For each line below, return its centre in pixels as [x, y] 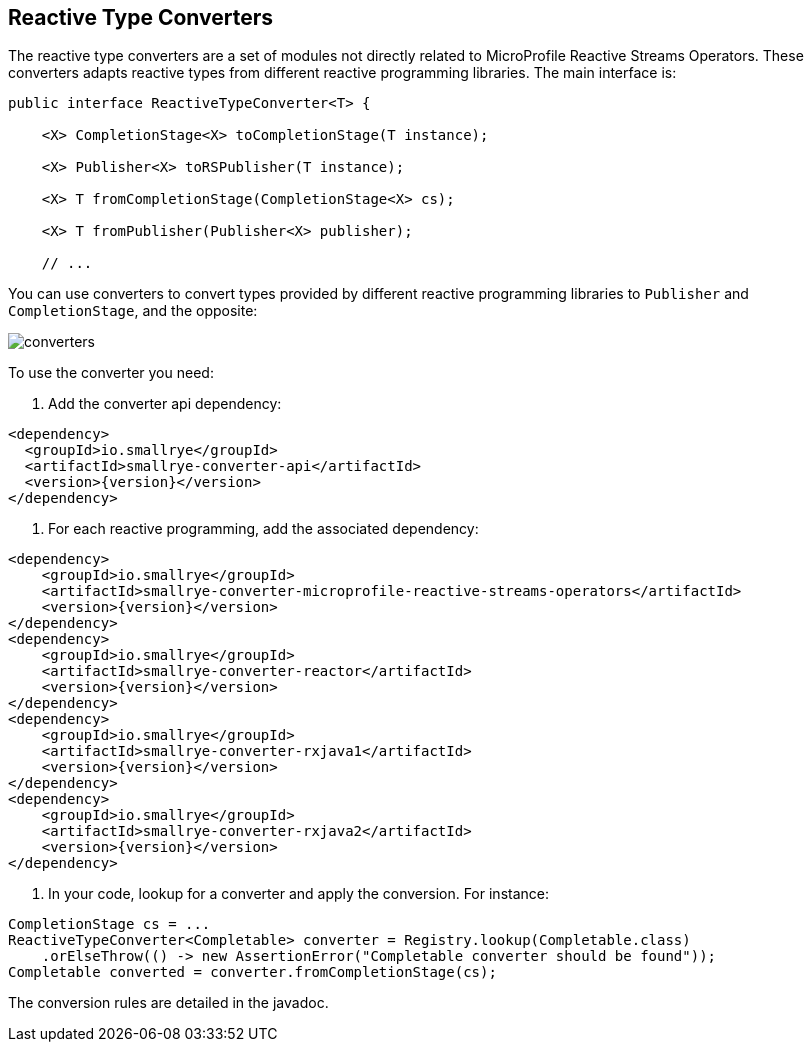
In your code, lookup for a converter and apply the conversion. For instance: [298, 894]
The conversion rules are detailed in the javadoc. [168, 1003]
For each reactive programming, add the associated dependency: [263, 529]
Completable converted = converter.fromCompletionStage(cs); [252, 972]
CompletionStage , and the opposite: [133, 311]
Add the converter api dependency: [165, 404]
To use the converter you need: [111, 373]
